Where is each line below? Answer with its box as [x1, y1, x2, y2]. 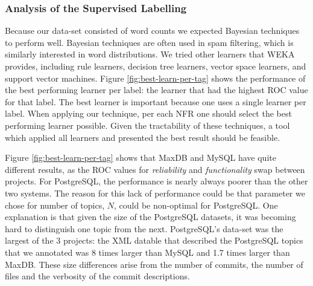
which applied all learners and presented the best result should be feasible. [5, 131, 280, 143]
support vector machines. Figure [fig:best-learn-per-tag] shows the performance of [5, 71, 306, 84]
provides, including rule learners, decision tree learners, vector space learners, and [5, 60, 306, 72]
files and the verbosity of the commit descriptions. [5, 270, 190, 282]
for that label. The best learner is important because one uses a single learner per [5, 95, 306, 108]
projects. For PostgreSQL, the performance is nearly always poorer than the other [5, 175, 308, 187]
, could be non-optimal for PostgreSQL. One [114, 198, 278, 211]
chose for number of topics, [5, 198, 105, 211]
